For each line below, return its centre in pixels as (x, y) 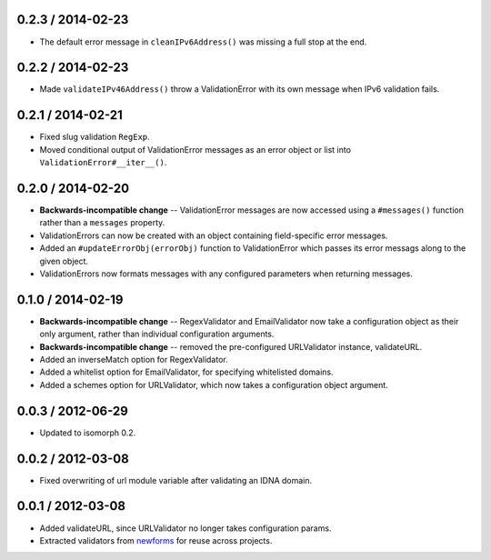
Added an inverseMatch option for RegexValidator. (134, 360)
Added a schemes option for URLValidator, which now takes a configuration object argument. (214, 385)
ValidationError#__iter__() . (103, 163)
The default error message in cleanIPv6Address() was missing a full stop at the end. (203, 42)
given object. (64, 261)
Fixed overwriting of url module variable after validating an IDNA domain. (176, 480)
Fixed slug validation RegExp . (95, 137)
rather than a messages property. (102, 223)
